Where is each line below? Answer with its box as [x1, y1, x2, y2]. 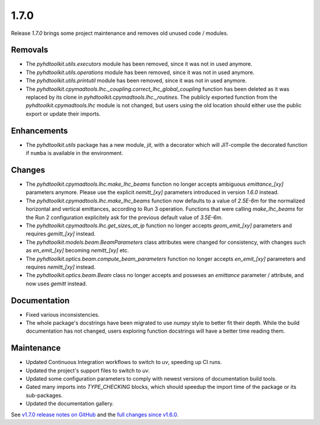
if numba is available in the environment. [25, 150, 124, 157]
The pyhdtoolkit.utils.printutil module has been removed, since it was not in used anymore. [25, 77, 247, 84]
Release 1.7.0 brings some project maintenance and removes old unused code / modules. [11, 30, 228, 37]
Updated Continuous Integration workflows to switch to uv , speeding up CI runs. [25, 359, 222, 366]
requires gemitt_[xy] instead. [25, 230, 96, 237]
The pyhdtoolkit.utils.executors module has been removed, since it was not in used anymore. [25, 60, 253, 67]
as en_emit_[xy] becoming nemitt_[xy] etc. [25, 247, 129, 254]
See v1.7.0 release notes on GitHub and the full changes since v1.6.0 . [11, 411, 179, 418]
